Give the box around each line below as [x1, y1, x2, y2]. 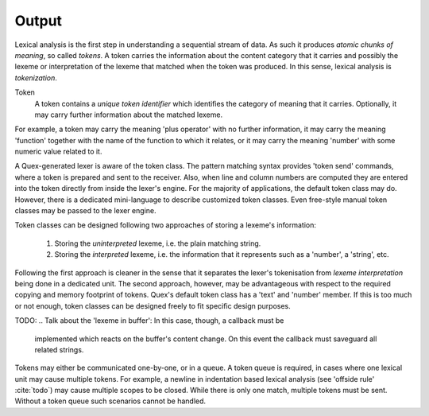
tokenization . [14, 72, 57, 83]
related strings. [34, 344, 84, 354]
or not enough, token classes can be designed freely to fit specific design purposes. [14, 301, 292, 310]
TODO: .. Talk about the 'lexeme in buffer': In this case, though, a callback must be [14, 316, 284, 325]
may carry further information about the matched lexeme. [34, 110, 222, 119]
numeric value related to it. [14, 147, 102, 157]
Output [14, 12, 63, 29]
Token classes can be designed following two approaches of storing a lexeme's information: [14, 220, 317, 230]
